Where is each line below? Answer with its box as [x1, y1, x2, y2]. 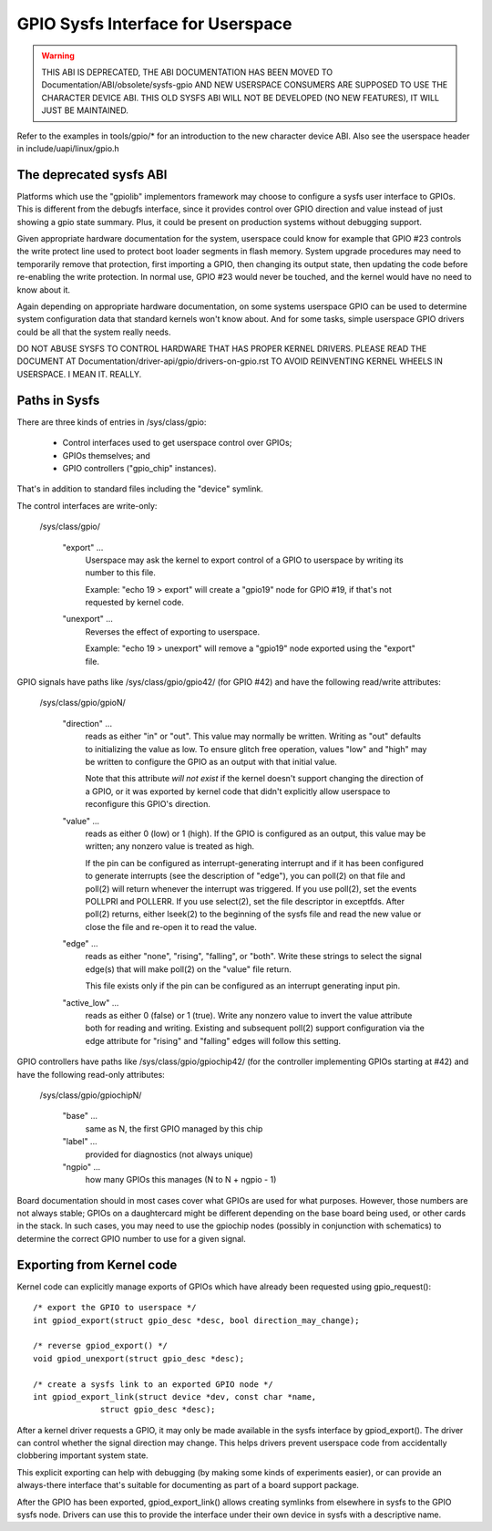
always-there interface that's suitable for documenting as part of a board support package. [16, 1480, 360, 1491]
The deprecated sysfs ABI [16, 167, 168, 182]
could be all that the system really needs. [16, 326, 171, 337]
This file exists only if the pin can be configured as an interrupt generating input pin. [85, 980, 401, 991]
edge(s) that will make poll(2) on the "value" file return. [85, 963, 292, 975]
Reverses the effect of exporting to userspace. [85, 626, 261, 637]
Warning [41, 50, 75, 61]
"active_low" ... [62, 997, 119, 1008]
